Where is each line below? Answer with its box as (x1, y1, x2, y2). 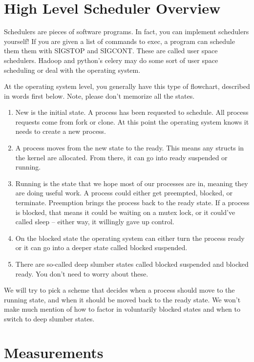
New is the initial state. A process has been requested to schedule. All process (15, 107, 249, 117)
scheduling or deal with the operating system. (4, 64, 141, 75)
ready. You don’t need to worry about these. (15, 268, 148, 278)
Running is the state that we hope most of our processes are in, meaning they (15, 178, 248, 188)
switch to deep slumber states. (4, 313, 95, 323)
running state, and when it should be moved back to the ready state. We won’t (4, 294, 241, 304)
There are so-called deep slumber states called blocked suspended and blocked (15, 259, 249, 269)
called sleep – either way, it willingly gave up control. (15, 216, 174, 227)
